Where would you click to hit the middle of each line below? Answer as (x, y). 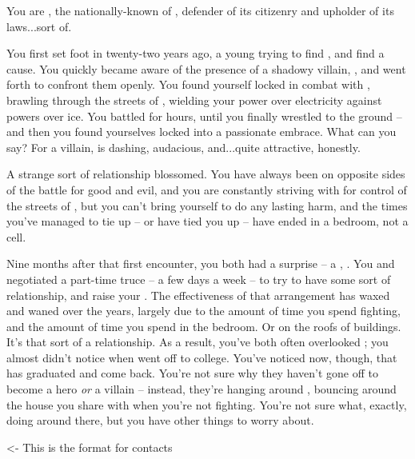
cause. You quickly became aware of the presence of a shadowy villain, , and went (206, 68)
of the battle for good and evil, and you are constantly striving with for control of (207, 189)
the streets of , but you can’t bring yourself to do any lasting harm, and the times (207, 205)
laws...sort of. (39, 26)
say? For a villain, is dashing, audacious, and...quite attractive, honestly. (184, 147)
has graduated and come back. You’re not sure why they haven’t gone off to (192, 373)
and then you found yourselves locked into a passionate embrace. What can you (202, 132)
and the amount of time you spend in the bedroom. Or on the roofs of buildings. (204, 326)
